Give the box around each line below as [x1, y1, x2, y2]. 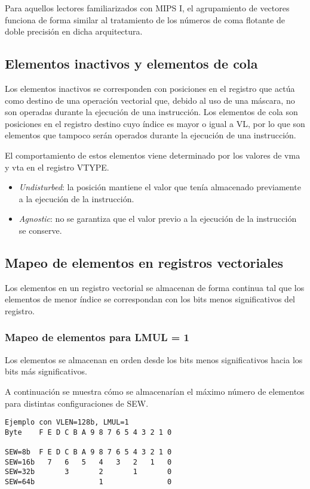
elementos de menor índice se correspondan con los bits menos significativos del [5, 293, 296, 305]
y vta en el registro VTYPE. [5, 160, 109, 173]
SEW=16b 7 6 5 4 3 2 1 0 [5, 457, 172, 466]
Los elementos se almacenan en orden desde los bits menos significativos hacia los [5, 353, 303, 366]
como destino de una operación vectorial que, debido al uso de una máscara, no [5, 94, 295, 106]
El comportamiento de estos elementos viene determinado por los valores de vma [5, 148, 300, 161]
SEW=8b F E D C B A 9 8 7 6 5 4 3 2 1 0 [5, 448, 172, 457]
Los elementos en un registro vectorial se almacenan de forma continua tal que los [5, 281, 305, 293]
